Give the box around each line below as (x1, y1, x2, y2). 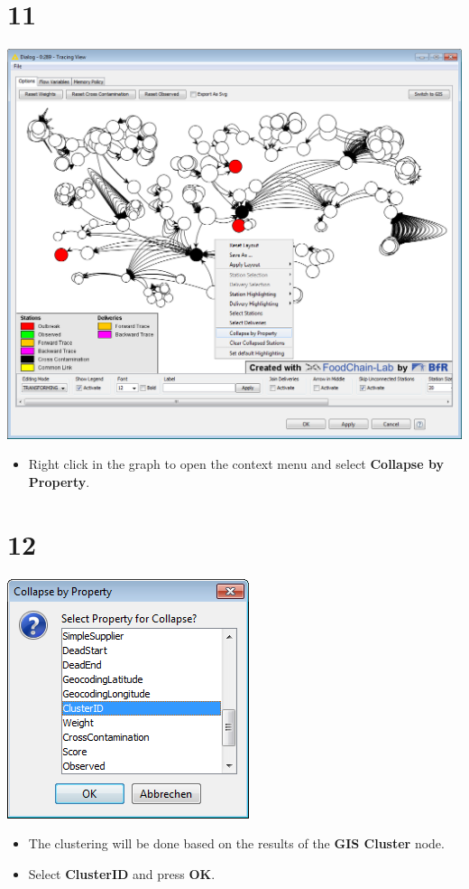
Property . (28, 472, 90, 491)
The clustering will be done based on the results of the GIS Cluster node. (28, 834, 445, 853)
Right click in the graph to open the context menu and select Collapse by (28, 454, 444, 473)
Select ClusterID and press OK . (28, 864, 216, 883)
